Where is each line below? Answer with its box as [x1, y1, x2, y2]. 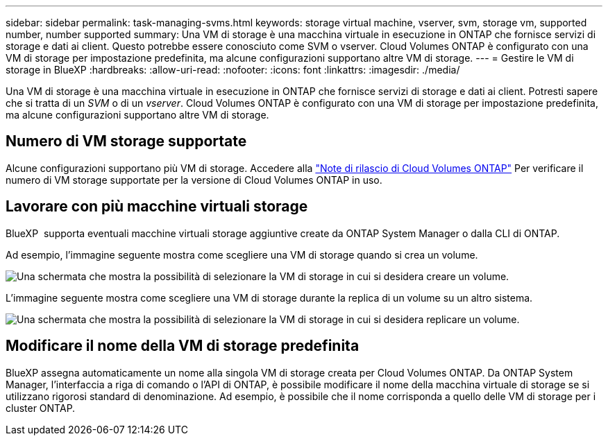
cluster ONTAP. [6, 401, 76, 414]
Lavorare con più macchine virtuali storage [6, 198, 308, 216]
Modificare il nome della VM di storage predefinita [6, 337, 360, 355]
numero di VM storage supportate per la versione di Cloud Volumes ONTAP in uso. [6, 173, 382, 186]
